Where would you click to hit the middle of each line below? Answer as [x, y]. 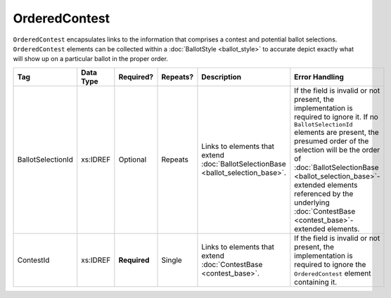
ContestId [33, 260]
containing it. [316, 282]
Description [222, 77]
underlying [312, 202]
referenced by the [324, 193]
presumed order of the [332, 141]
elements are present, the [336, 132]
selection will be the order [337, 150]
